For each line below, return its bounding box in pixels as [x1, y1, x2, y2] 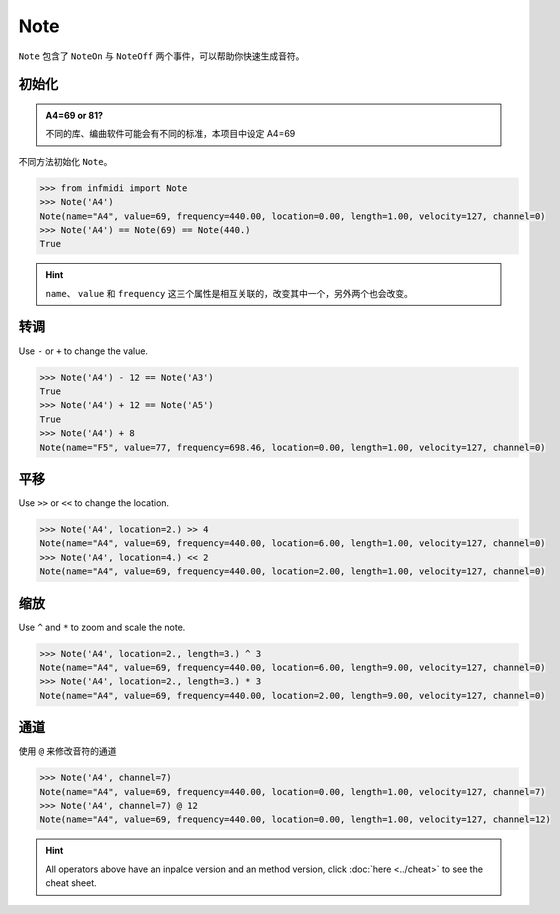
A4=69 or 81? [45, 109, 104, 121]
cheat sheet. [45, 877, 97, 889]
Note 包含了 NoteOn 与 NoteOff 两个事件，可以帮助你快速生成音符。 [18, 50, 305, 62]
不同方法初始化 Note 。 [18, 155, 113, 167]
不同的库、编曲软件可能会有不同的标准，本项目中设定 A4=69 [45, 128, 296, 140]
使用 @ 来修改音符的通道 [18, 745, 117, 757]
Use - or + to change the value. [18, 345, 149, 357]
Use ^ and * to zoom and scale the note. [18, 621, 186, 633]
